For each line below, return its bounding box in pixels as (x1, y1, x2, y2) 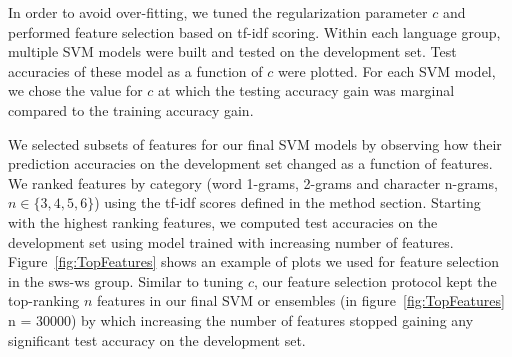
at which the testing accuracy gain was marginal (158, 80, 455, 101)
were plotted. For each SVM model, (277, 60, 496, 81)
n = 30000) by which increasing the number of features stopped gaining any (8, 309, 474, 330)
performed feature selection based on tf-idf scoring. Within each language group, (8, 21, 501, 42)
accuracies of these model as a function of (8, 60, 263, 81)
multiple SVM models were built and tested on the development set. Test (8, 41, 457, 62)
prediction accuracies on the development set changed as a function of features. (8, 153, 493, 174)
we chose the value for (8, 80, 143, 101)
